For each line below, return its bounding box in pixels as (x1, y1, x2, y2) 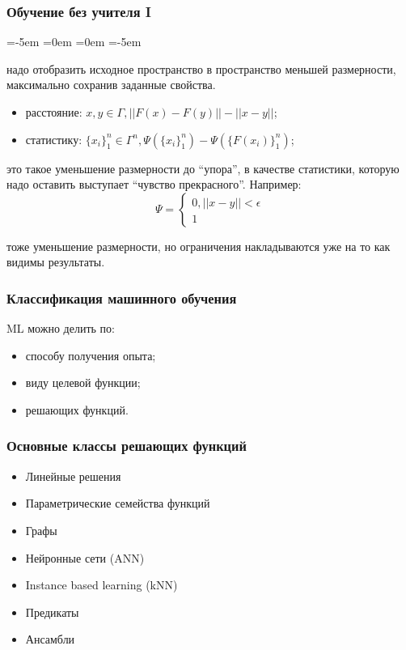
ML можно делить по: (6, 320, 115, 337)
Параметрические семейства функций (25, 495, 210, 512)
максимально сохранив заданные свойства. (6, 76, 216, 93)
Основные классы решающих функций (6, 435, 247, 456)
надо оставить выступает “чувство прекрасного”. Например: (6, 176, 302, 193)
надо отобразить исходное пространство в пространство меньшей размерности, (6, 60, 396, 77)
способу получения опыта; (25, 346, 156, 363)
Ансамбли (25, 631, 75, 648)
